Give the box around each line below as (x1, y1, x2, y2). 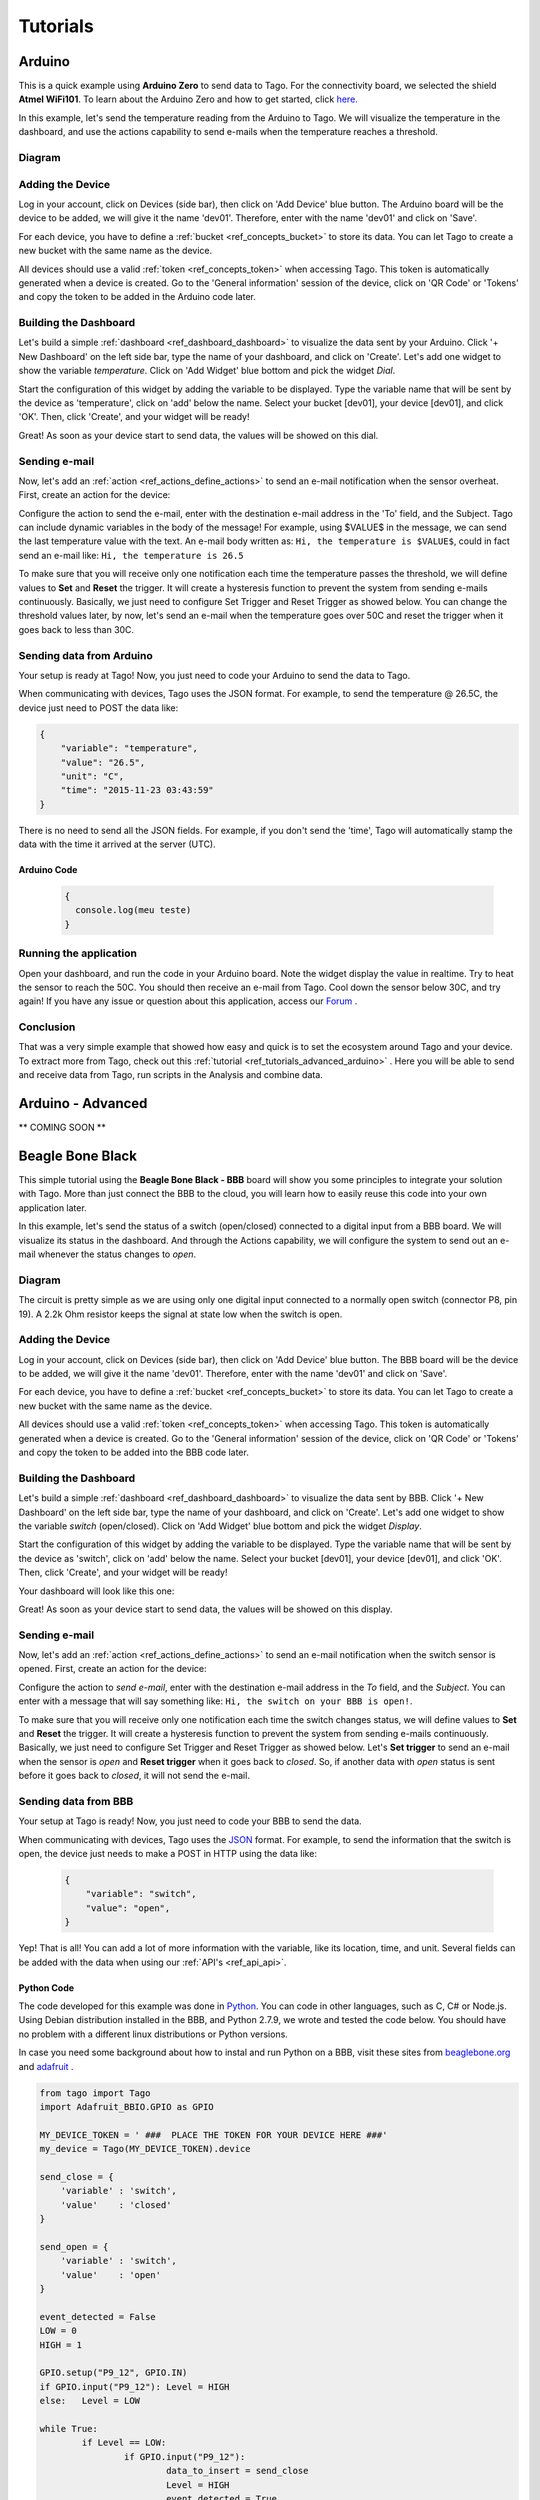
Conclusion (18, 1020, 76, 1034)
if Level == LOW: (81, 2437, 167, 2449)
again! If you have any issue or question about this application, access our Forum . (18, 995, 358, 1007)
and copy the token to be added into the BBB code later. (18, 1446, 249, 1459)
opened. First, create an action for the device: (18, 1663, 207, 1675)
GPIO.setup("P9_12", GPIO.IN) (39, 2367, 188, 2379)
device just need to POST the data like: (18, 701, 179, 714)
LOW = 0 (39, 2325, 77, 2337)
